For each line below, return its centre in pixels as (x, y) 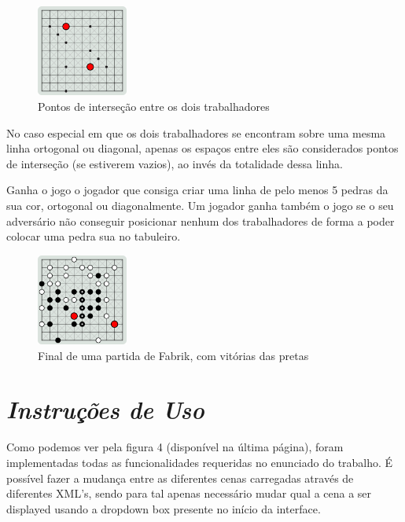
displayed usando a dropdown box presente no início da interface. (164, 508)
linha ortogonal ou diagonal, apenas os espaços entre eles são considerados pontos (202, 148)
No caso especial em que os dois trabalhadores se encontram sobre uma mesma (196, 132)
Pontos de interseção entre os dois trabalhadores (154, 106)
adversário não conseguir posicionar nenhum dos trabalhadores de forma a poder (201, 221)
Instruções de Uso (105, 410)
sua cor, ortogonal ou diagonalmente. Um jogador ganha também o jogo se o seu (200, 205)
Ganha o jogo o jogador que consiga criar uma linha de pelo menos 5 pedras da (197, 190)
